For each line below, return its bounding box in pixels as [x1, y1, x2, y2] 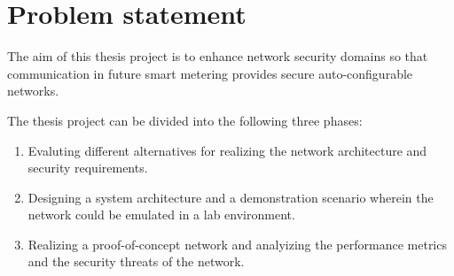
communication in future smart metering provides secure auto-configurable [7, 64, 413, 82]
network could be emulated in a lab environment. [27, 205, 295, 224]
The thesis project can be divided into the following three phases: [7, 111, 363, 129]
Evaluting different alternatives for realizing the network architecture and [27, 141, 427, 159]
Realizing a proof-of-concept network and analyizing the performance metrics [27, 234, 447, 253]
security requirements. [27, 158, 148, 177]
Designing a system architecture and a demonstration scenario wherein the [27, 188, 434, 206]
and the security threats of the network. [27, 252, 245, 271]
